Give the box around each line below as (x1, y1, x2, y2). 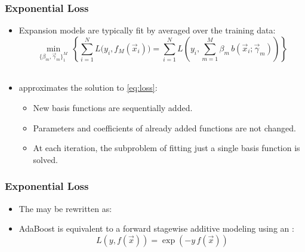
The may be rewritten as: (19, 202, 112, 214)
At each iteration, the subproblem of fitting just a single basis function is (33, 142, 300, 154)
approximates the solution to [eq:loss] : (19, 81, 158, 94)
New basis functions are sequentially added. (33, 102, 193, 113)
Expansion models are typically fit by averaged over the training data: (19, 24, 276, 36)
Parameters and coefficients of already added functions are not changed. (33, 121, 297, 134)
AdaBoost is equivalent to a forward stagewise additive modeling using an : (19, 222, 294, 235)
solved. (33, 153, 58, 165)
